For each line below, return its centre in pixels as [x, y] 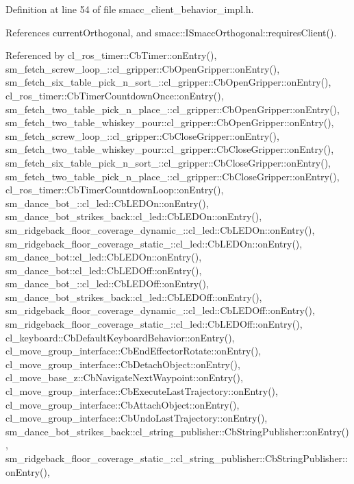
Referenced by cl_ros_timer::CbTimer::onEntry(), [111, 55]
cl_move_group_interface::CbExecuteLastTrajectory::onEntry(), [142, 391]
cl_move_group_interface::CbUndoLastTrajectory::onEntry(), [137, 418]
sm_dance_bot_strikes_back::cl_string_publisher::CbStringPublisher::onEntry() [177, 431]
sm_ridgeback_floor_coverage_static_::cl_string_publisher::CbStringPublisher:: [177, 458]
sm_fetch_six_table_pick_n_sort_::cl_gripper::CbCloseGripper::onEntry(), [168, 162]
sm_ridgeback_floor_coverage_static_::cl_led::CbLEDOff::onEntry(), [154, 324]
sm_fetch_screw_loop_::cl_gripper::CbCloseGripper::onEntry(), [142, 135]
